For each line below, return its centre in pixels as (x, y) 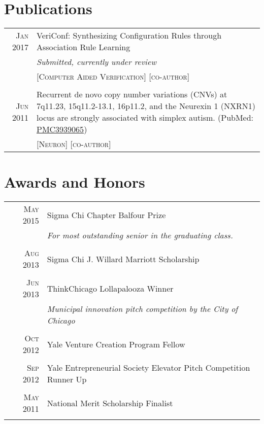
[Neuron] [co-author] (74, 144)
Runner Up (67, 379)
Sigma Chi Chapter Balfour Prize (106, 215)
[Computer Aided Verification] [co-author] (113, 77)
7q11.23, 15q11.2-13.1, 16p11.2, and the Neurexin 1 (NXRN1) (146, 106)
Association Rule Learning (84, 47)
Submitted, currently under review (96, 62)
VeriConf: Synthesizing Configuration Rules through (129, 36)
